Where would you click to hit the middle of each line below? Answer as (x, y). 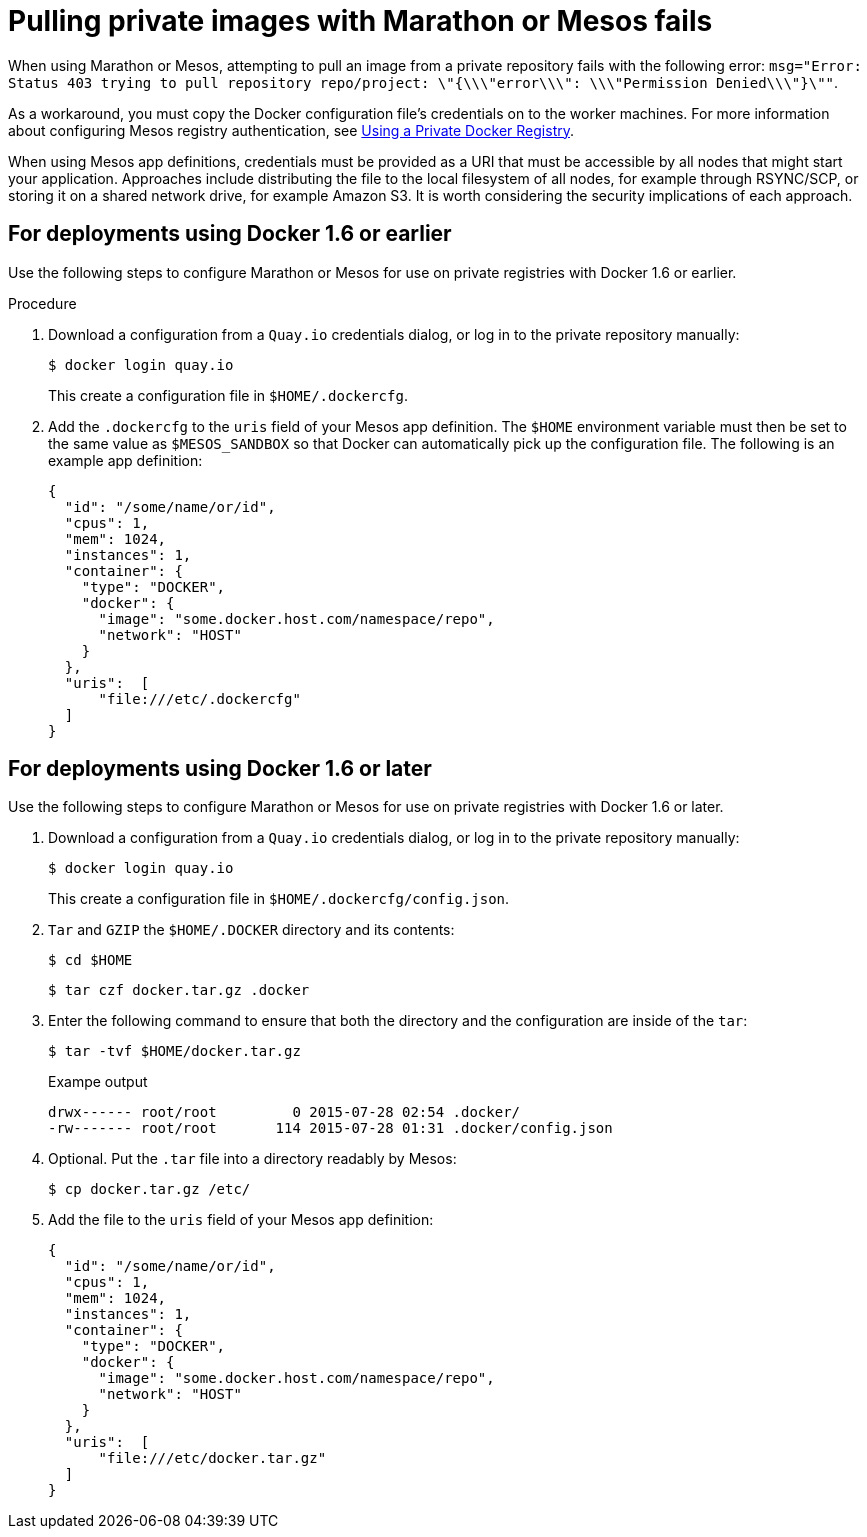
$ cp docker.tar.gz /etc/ (149, 1189)
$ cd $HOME (90, 960)
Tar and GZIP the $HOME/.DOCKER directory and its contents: (251, 930)
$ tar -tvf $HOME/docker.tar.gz (174, 1051)
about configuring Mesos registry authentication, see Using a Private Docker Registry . (291, 130)
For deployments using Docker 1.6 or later (220, 769)
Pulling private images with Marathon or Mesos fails (360, 21)
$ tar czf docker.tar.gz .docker (179, 990)
